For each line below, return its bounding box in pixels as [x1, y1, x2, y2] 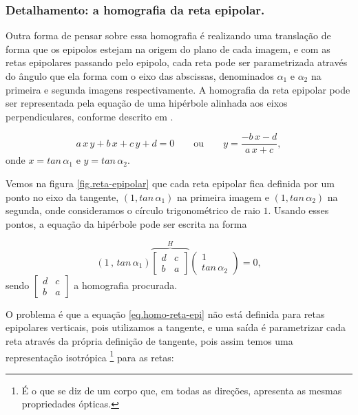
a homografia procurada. [74, 277, 178, 292]
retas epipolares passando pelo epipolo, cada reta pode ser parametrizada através [6, 55, 348, 70]
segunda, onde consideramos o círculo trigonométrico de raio [6, 203, 260, 217]
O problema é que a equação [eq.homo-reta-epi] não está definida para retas [6, 306, 325, 321]
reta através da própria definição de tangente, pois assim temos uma [6, 334, 293, 348]
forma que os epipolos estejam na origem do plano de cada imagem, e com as [6, 41, 330, 56]
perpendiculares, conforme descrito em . [6, 109, 173, 123]
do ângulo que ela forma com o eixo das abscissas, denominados [6, 69, 274, 83]
